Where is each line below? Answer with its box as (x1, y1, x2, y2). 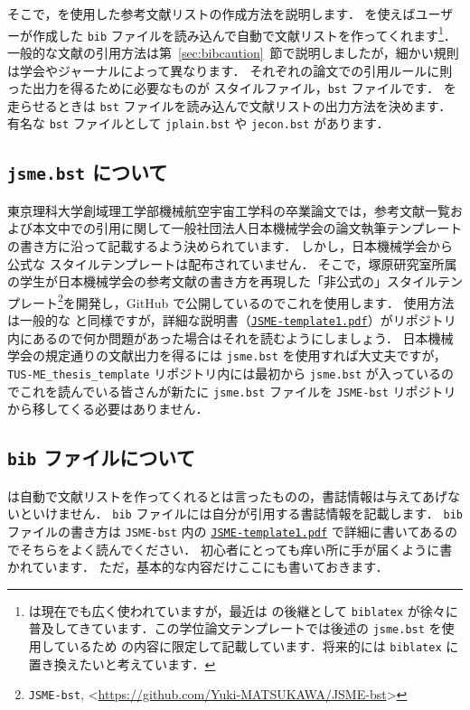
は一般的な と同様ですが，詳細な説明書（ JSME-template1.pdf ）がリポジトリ (7, 311, 456, 330)
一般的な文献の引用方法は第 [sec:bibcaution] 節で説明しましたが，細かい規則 (7, 42, 459, 61)
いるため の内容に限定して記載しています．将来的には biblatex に (66, 637, 459, 656)
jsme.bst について (7, 158, 168, 186)
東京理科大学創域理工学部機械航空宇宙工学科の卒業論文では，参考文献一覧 (7, 201, 450, 220)
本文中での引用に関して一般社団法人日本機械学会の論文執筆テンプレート (32, 219, 463, 238)
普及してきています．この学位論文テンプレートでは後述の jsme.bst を (28, 619, 442, 638)
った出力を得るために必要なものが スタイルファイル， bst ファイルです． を (7, 79, 456, 98)
